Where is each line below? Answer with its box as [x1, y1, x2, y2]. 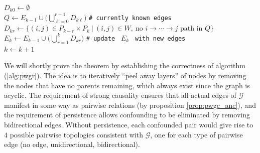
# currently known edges [89, 14, 172, 22]
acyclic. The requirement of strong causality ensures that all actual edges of [4, 90, 236, 100]
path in [180, 25, 203, 33]
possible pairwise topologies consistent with [10, 129, 143, 139]
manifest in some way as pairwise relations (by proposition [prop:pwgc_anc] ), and [4, 99, 256, 110]
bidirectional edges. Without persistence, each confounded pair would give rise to [4, 119, 253, 129]
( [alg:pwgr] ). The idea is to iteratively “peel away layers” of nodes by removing [4, 70, 246, 80]
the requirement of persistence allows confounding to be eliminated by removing [4, 109, 250, 120]
